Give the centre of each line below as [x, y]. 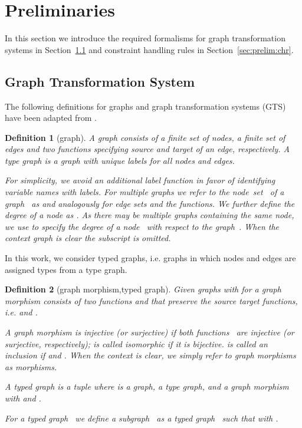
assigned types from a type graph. [66, 269]
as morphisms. [31, 366]
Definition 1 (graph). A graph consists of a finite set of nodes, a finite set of [145, 137]
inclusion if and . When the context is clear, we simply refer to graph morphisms [150, 355]
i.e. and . [21, 312]
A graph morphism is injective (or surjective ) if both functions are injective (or [150, 332]
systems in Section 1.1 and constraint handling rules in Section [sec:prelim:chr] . [149, 49]
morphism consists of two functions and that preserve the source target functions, [151, 300]
